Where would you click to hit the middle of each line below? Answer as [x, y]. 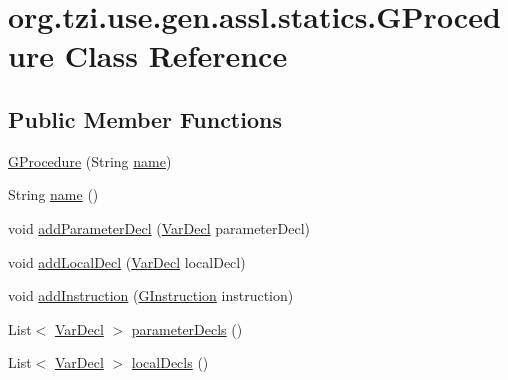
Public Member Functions [145, 118]
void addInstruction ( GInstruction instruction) [151, 295]
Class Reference [176, 55]
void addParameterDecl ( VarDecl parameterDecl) [159, 227]
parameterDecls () [187, 328]
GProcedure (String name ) [90, 160]
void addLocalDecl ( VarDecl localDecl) [127, 261]
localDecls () [170, 362]
